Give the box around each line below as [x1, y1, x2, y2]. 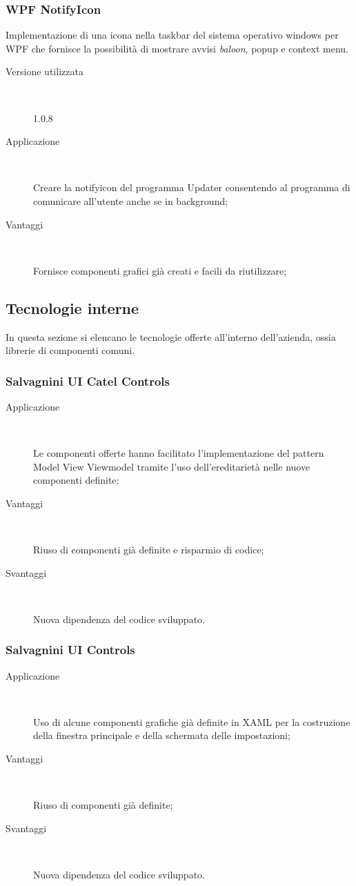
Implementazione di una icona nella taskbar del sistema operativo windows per [6, 28, 339, 42]
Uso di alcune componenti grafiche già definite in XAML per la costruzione [33, 714, 350, 729]
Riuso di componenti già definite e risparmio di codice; [33, 542, 264, 557]
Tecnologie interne [6, 297, 139, 318]
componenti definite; [33, 473, 119, 487]
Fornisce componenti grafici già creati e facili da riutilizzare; [33, 263, 287, 277]
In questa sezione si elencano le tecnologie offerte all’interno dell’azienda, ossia [6, 329, 336, 344]
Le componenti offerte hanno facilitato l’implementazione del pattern [33, 446, 324, 460]
